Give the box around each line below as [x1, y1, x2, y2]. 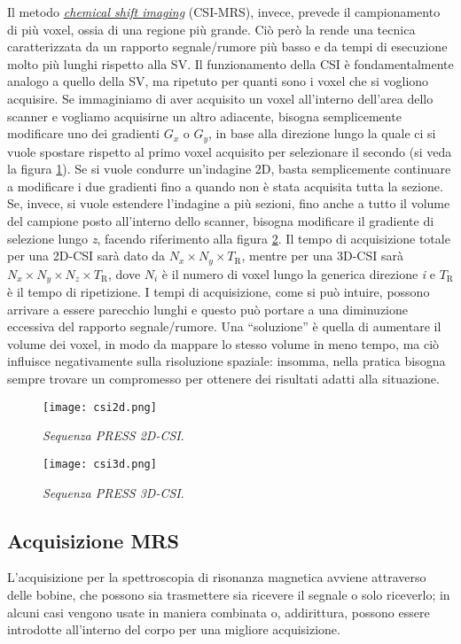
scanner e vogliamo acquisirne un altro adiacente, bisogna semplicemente [7, 106, 402, 125]
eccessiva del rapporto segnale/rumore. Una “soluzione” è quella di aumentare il [7, 317, 441, 336]
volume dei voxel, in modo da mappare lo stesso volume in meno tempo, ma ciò [7, 334, 440, 353]
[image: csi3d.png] [43, 457, 157, 470]
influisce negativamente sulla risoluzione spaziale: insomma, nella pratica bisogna [7, 352, 446, 370]
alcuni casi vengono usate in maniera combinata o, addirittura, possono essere [7, 602, 430, 621]
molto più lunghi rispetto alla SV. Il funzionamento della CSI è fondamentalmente [7, 54, 454, 73]
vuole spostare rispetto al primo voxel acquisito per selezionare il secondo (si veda [7, 142, 452, 160]
